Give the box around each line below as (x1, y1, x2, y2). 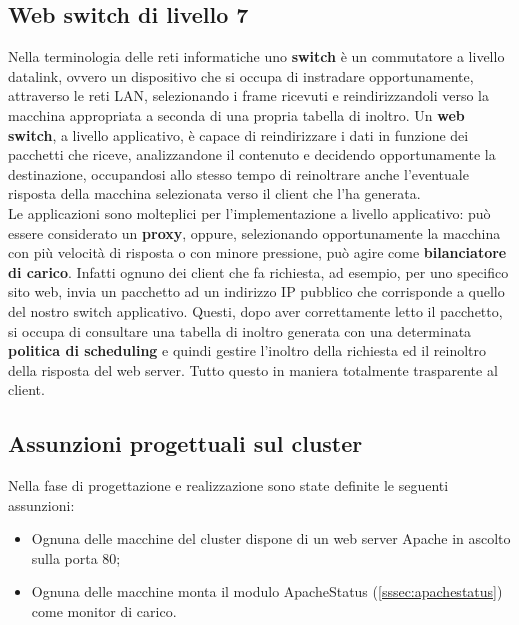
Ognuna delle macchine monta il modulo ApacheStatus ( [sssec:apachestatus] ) (31, 581, 503, 602)
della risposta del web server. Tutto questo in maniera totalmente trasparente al (8, 359, 498, 380)
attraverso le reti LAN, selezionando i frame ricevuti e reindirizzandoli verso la (8, 85, 489, 106)
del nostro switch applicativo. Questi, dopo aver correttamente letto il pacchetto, (8, 300, 503, 321)
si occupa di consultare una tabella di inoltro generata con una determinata (8, 320, 472, 341)
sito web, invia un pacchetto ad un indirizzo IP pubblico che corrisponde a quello (8, 281, 505, 302)
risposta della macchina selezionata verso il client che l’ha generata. (8, 183, 421, 204)
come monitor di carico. (31, 601, 177, 622)
